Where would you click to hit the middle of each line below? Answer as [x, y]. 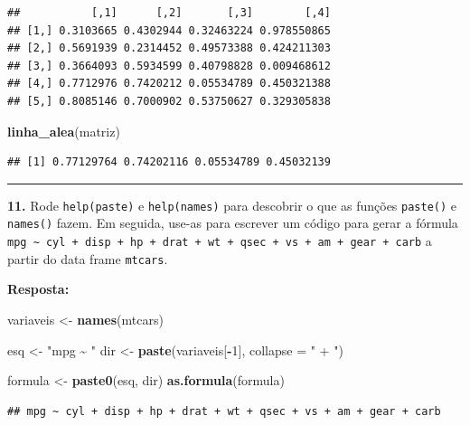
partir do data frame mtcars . [88, 258]
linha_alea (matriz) [64, 131]
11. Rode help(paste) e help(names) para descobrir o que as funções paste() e [232, 205]
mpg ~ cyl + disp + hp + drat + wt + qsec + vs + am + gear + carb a [220, 241]
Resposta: [38, 289]
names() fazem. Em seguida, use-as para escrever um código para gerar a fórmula [233, 223]
